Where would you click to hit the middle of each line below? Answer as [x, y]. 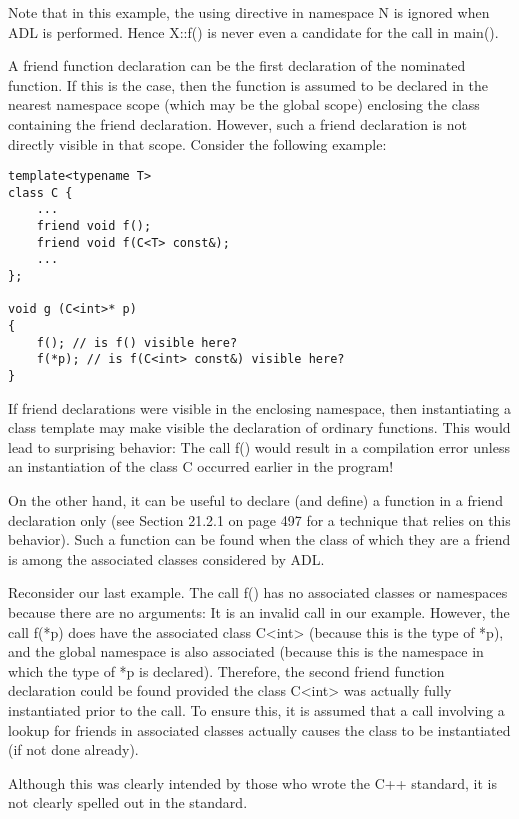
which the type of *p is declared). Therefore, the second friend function [226, 670]
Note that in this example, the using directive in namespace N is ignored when [249, 12]
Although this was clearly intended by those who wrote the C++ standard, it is [252, 782]
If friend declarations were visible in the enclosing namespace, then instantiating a [259, 407]
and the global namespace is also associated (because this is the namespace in [246, 651]
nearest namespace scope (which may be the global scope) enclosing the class [244, 104]
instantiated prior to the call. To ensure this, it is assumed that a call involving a [256, 710]
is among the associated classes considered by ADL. [166, 558]
